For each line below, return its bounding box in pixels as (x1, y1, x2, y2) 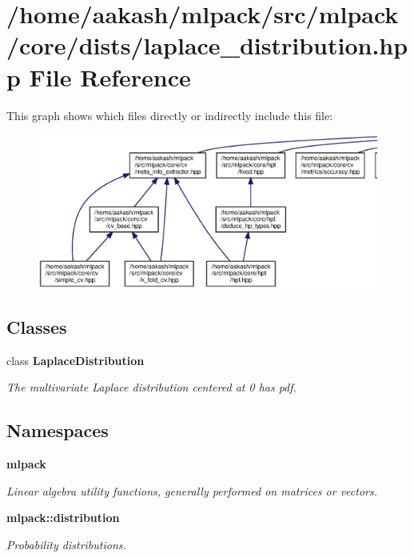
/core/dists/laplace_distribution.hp (6, 29, 408, 62)
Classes (6, 314, 67, 339)
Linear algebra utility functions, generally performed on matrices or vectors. (6, 482, 378, 499)
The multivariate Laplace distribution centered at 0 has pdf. (6, 379, 297, 395)
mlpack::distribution (6, 509, 120, 526)
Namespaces (6, 418, 109, 443)
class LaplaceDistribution (6, 351, 145, 368)
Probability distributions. (6, 536, 126, 552)
